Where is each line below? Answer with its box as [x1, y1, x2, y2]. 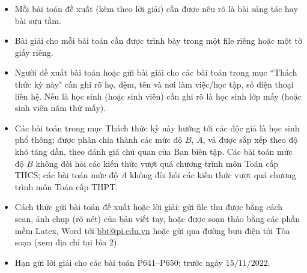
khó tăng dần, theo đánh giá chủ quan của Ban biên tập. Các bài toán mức [14, 145, 293, 157]
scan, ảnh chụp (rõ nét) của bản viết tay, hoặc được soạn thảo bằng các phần [14, 212, 300, 224]
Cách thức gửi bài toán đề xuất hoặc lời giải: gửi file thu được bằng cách [14, 200, 283, 213]
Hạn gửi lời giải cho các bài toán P [14, 256, 144, 268]
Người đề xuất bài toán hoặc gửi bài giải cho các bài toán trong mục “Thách [14, 66, 297, 79]
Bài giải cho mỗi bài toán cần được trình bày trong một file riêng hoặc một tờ [14, 34, 303, 47]
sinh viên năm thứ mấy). [14, 101, 106, 114]
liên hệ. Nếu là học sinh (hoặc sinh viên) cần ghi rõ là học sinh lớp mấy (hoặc [14, 89, 302, 102]
